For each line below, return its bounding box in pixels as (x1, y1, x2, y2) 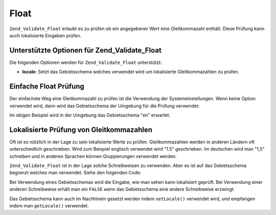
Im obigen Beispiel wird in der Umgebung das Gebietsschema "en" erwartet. (9, 112, 171, 118)
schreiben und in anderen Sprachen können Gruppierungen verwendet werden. (9, 153, 177, 159)
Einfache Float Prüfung (9, 82, 84, 91)
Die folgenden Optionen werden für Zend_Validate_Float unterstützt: (9, 59, 162, 65)
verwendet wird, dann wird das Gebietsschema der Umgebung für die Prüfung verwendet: (9, 103, 200, 109)
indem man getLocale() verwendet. (9, 202, 89, 209)
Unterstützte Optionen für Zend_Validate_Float (9, 46, 162, 55)
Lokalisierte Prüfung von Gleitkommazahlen (9, 125, 153, 134)
